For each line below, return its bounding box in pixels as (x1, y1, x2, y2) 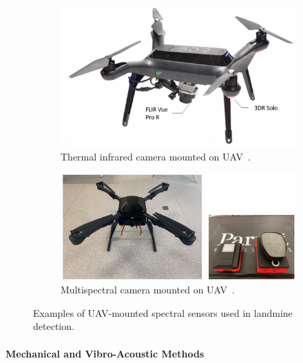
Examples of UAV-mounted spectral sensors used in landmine (33, 305, 293, 320)
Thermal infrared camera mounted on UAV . (61, 149, 251, 164)
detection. (33, 319, 74, 333)
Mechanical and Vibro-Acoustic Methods (6, 346, 205, 360)
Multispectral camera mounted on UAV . (61, 282, 235, 297)
